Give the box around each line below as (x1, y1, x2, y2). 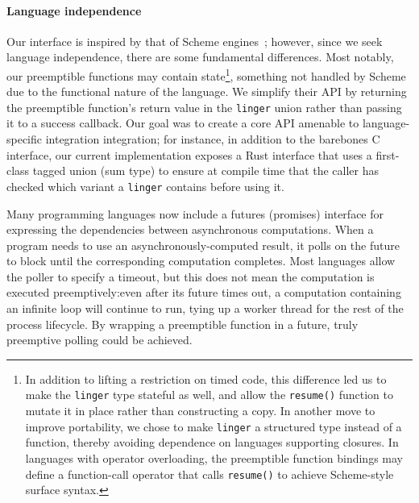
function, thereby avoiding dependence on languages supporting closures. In (25, 434, 399, 451)
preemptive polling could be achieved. (6, 331, 193, 348)
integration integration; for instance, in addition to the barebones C (45, 131, 380, 148)
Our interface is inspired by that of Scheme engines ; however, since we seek (6, 32, 383, 49)
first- (375, 146, 400, 163)
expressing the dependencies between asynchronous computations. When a (6, 221, 374, 238)
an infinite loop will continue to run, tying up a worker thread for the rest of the (6, 300, 404, 317)
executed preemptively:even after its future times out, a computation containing (6, 284, 401, 301)
